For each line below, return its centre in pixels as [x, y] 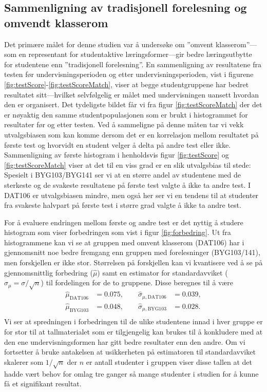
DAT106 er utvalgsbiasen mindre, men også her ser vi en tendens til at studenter [131, 195]
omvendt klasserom [56, 22]
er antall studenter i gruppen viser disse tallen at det [169, 361]
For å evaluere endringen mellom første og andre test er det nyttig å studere [124, 222]
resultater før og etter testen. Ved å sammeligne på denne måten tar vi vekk [124, 124]
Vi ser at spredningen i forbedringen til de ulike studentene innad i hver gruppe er [133, 321]
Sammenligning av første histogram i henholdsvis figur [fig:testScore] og [117, 155]
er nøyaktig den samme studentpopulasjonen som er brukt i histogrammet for [126, 114]
